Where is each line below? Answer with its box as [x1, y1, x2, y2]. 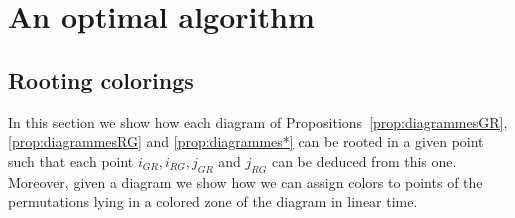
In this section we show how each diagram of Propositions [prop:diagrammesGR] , [8, 111, 508, 132]
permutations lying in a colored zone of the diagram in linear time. [8, 191, 418, 212]
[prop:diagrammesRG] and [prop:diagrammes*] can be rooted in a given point [8, 131, 484, 152]
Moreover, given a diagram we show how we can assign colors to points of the [8, 171, 483, 192]
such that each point [8, 150, 134, 171]
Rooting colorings [8, 64, 194, 95]
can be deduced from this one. [271, 150, 457, 171]
